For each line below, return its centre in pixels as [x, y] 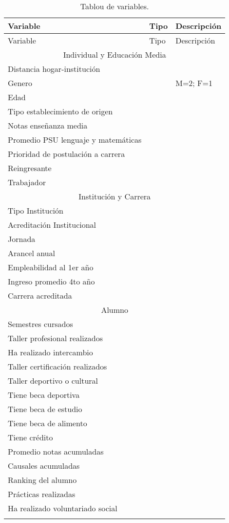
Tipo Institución [36, 210]
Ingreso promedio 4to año [51, 281]
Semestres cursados [40, 324]
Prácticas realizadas [42, 494]
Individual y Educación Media [114, 54]
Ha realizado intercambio [50, 352]
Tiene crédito [30, 437]
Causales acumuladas [44, 466]
